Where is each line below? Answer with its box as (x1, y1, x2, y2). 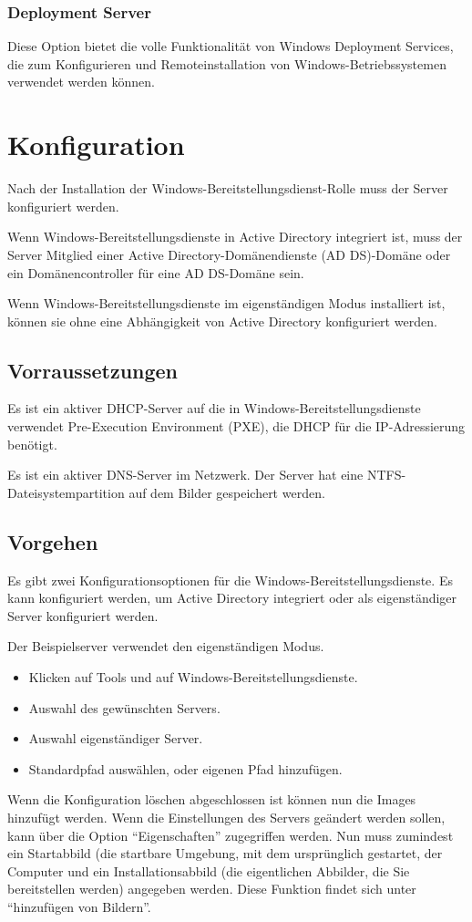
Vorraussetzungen (7, 356, 179, 384)
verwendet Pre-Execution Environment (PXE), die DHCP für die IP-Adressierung (7, 417, 466, 436)
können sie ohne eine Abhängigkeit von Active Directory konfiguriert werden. (7, 311, 437, 330)
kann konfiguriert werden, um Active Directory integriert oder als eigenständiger (7, 588, 457, 607)
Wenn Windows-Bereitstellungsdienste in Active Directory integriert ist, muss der (7, 227, 463, 246)
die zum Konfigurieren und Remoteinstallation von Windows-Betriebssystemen (7, 54, 446, 73)
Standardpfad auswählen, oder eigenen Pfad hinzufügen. (28, 759, 343, 778)
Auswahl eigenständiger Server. (28, 729, 203, 748)
